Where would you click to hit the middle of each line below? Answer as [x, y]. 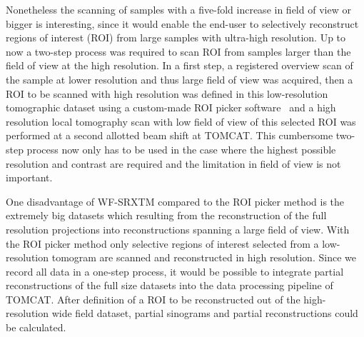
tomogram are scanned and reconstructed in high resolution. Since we [204, 257]
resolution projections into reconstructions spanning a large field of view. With [178, 229]
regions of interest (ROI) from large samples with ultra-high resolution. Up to [176, 37]
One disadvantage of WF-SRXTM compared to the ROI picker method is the [175, 201]
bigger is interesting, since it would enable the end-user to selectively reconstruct [182, 23]
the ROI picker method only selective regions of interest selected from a [162, 243]
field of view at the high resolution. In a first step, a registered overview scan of [180, 65]
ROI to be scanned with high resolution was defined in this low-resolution [167, 93]
